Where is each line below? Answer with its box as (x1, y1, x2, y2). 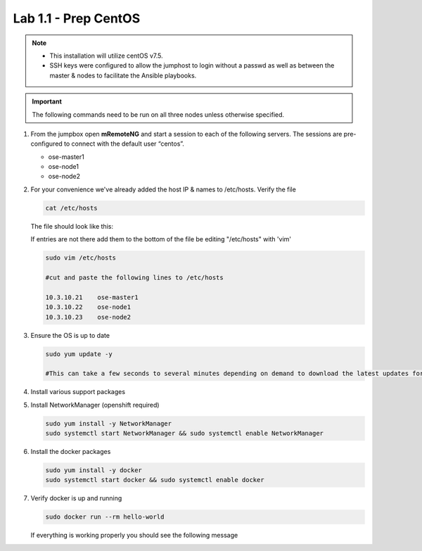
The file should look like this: (30, 222, 114, 230)
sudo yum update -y (45, 350, 113, 358)
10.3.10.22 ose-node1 (45, 303, 132, 311)
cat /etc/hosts (45, 204, 98, 212)
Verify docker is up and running (30, 494, 122, 502)
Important (32, 97, 63, 106)
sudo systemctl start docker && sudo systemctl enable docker (45, 476, 264, 484)
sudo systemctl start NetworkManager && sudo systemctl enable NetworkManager (45, 429, 324, 438)
